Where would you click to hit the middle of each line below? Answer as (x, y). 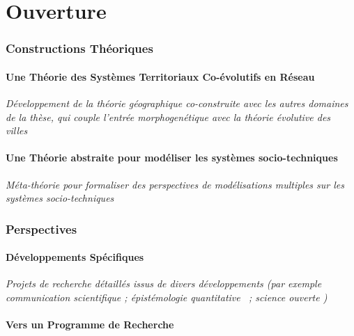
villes (17, 130)
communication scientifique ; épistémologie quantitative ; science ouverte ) (167, 297)
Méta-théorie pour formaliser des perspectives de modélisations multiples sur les (175, 184)
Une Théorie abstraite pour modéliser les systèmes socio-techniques (172, 158)
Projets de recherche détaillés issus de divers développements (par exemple (164, 283)
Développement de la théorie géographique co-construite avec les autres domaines (177, 103)
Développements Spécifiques (75, 257)
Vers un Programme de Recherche (90, 325)
